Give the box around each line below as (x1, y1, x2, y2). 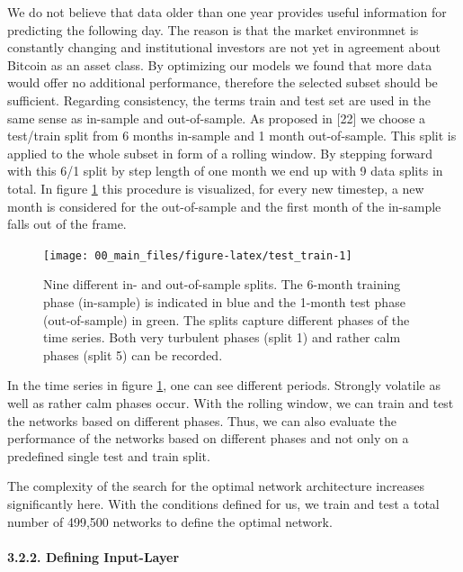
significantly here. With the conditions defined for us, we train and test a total (7, 494, 440, 513)
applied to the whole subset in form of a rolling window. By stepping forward (7, 143, 433, 162)
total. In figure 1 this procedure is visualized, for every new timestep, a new (7, 178, 424, 197)
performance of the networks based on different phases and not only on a (7, 429, 409, 448)
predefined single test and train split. (7, 446, 210, 465)
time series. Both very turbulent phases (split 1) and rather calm (43, 328, 401, 347)
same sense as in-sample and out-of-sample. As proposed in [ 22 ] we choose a (7, 108, 426, 127)
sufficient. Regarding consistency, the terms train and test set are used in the (7, 90, 432, 109)
